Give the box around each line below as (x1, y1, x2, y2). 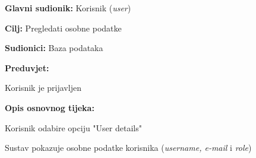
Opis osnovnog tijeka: (5, 101, 94, 113)
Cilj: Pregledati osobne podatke (5, 21, 122, 34)
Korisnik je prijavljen (5, 81, 81, 94)
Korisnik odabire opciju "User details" (5, 121, 142, 134)
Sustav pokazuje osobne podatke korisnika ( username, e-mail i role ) (5, 141, 252, 154)
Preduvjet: (5, 61, 49, 74)
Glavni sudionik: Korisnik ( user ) (5, 2, 131, 14)
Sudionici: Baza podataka (5, 42, 103, 54)
